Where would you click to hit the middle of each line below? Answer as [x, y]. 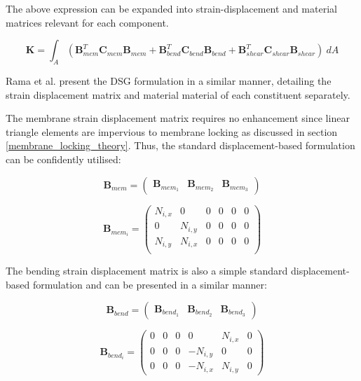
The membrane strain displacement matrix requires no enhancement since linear [178, 118]
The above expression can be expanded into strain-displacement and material [171, 8]
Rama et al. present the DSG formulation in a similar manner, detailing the [169, 80]
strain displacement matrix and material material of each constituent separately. [178, 94]
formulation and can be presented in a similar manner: [150, 284]
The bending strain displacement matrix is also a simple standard [147, 271]
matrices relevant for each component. [87, 22]
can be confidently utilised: [63, 159]
